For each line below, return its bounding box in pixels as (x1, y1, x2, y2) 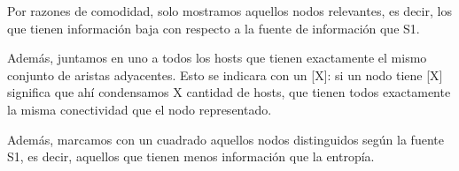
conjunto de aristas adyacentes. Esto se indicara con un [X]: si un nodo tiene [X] (7, 65, 443, 84)
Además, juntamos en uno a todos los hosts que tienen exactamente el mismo (7, 48, 427, 67)
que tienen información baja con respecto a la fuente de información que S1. (7, 19, 420, 37)
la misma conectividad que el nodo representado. (7, 100, 272, 118)
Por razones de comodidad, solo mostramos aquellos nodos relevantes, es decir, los (7, 2, 452, 19)
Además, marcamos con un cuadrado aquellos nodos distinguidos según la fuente (7, 130, 444, 148)
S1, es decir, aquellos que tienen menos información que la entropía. (7, 147, 375, 166)
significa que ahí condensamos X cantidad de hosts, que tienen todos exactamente (7, 83, 451, 101)
